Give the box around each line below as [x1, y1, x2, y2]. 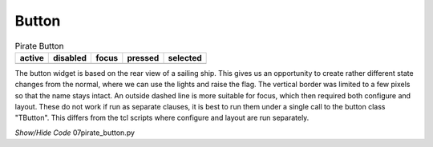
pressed [127, 52, 160, 63]
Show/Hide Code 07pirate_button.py [14, 128, 136, 137]
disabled [52, 52, 87, 63]
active [19, 52, 44, 63]
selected [168, 52, 202, 63]
